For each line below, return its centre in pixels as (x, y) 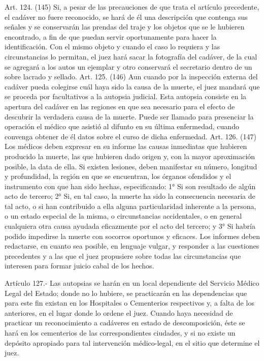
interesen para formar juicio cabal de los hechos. (79, 266)
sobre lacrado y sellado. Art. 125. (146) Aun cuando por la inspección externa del (131, 77)
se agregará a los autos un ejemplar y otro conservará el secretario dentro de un (128, 66)
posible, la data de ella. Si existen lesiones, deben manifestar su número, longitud (131, 166)
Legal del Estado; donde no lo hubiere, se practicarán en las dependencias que (126, 293)
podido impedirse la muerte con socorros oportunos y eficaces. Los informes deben (133, 236)
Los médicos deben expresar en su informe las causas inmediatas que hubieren (126, 146)
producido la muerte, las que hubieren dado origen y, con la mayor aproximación (130, 156)
